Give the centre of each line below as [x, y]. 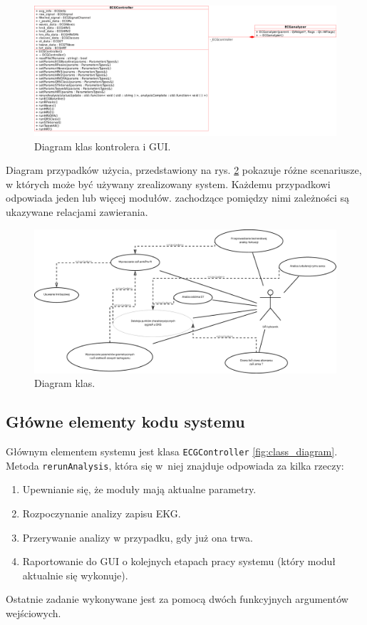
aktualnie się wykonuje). [75, 575]
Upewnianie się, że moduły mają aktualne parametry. [139, 489]
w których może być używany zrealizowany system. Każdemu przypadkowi [168, 184]
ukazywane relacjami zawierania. [77, 211]
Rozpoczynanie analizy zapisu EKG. [102, 513]
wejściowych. [33, 613]
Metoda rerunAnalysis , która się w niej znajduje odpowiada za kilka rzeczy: [175, 465]
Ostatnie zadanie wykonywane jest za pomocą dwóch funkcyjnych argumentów [177, 599]
